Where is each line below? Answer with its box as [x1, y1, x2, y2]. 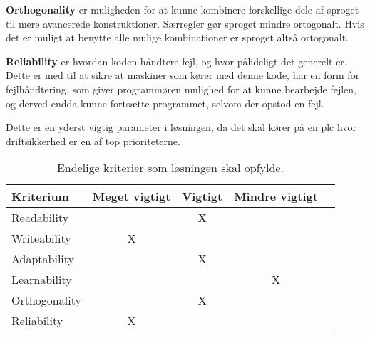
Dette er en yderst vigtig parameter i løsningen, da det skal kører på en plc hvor [6, 120, 356, 134]
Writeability [11, 230, 71, 247]
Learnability [11, 271, 72, 288]
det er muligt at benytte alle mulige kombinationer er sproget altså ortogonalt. [6, 30, 349, 45]
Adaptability [11, 250, 75, 268]
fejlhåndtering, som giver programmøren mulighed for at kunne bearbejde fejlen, [6, 81, 356, 96]
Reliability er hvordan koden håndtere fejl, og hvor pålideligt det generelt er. [6, 53, 347, 68]
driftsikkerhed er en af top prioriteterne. [6, 133, 180, 148]
